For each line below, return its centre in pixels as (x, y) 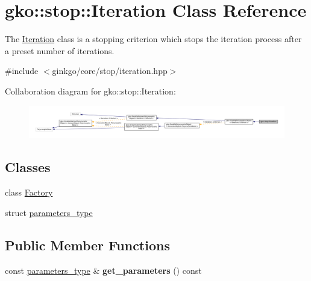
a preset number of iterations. (60, 50)
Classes (28, 167)
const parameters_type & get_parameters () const (103, 270)
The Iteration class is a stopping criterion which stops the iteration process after (153, 39)
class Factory (29, 192)
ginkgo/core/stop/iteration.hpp (110, 71)
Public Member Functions (87, 245)
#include (22, 71)
